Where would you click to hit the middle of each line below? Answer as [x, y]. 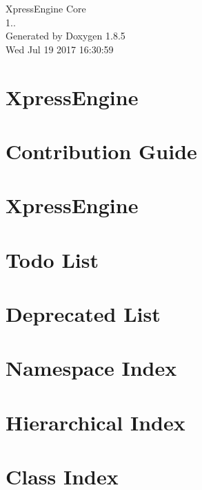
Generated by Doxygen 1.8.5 [65, 36]
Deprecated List [83, 314]
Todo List [52, 259]
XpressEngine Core [46, 8]
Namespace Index [91, 368]
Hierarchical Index [95, 422]
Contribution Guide [101, 151]
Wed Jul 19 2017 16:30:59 [60, 49]
